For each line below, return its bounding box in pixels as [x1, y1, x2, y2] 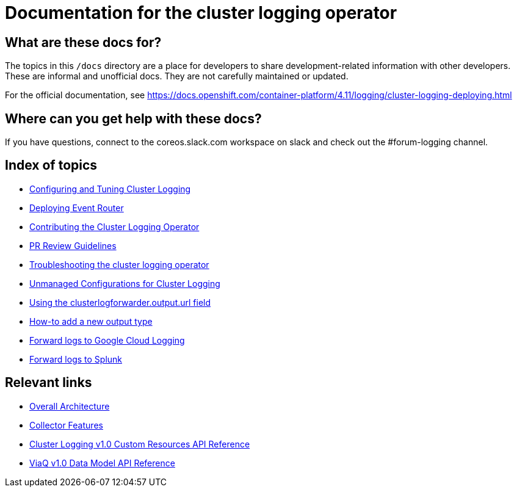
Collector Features [29, 419, 103, 430]
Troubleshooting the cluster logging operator [29, 259, 209, 270]
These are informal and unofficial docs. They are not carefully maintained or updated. [5, 71, 349, 82]
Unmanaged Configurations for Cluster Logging [29, 278, 220, 289]
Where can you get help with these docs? [5, 110, 262, 126]
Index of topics [5, 157, 98, 173]
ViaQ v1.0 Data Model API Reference [29, 457, 175, 468]
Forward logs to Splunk [29, 353, 123, 364]
